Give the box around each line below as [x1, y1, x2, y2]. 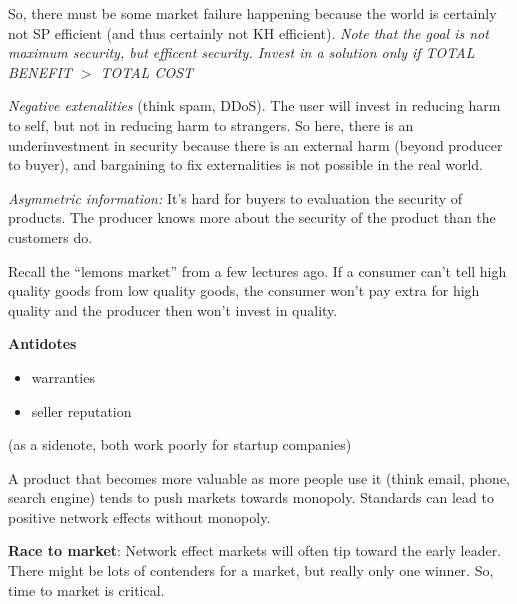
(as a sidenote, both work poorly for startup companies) [8, 434, 352, 455]
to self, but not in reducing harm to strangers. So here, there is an [8, 114, 414, 135]
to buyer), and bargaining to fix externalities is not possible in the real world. [8, 154, 483, 175]
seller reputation [31, 400, 132, 421]
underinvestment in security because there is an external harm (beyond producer [8, 134, 503, 155]
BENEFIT [8, 61, 72, 82]
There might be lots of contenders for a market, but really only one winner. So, [8, 560, 494, 581]
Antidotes [8, 333, 77, 354]
